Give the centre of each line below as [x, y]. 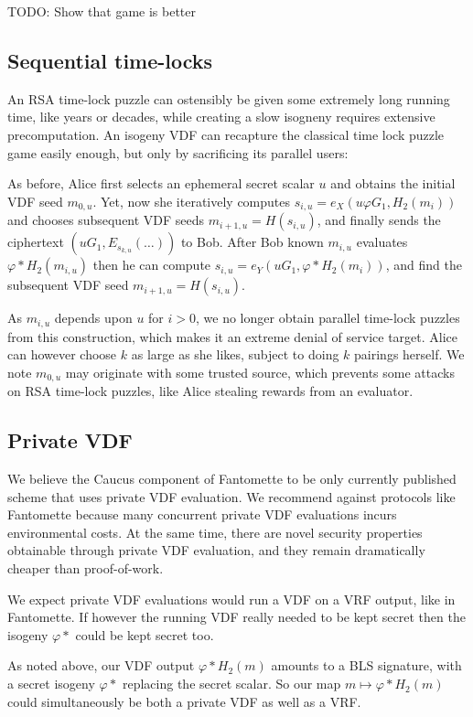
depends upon [93, 318]
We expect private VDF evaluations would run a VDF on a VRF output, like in [231, 599]
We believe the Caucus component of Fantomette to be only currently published [232, 479]
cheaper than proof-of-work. [86, 568]
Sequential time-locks [110, 60]
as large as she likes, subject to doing [235, 354]
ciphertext [36, 242]
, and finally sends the [379, 220]
